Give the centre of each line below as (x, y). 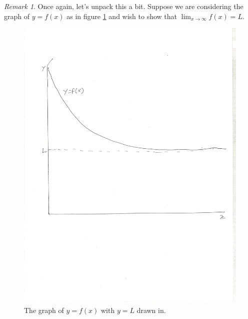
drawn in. (151, 310)
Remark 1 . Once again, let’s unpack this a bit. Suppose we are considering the (124, 6)
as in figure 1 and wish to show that (122, 16)
